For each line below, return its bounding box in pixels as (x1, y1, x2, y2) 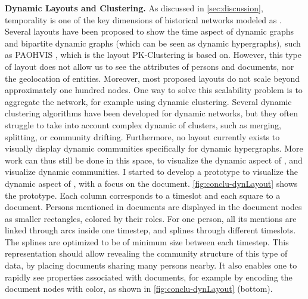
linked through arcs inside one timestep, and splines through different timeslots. (5, 224, 296, 236)
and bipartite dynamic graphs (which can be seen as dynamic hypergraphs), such (5, 36, 301, 49)
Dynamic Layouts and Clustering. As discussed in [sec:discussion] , (5, 2, 263, 14)
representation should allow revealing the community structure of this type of (5, 247, 288, 260)
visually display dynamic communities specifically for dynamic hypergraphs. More (5, 142, 303, 155)
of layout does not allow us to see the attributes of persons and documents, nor (5, 60, 294, 72)
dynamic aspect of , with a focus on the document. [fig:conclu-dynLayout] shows (5, 177, 298, 189)
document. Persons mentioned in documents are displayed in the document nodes (5, 201, 302, 213)
